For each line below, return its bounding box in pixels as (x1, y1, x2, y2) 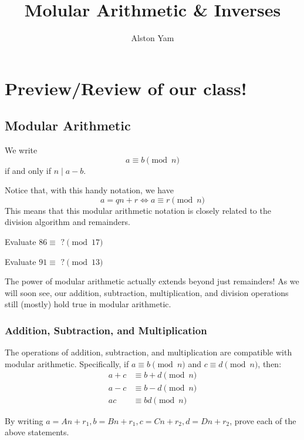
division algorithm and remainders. (5, 216, 130, 228)
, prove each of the (229, 414, 296, 426)
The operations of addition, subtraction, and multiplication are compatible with (5, 346, 292, 358)
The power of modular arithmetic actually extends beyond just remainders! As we (5, 275, 299, 287)
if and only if (5, 164, 51, 176)
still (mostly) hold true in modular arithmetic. (5, 298, 171, 310)
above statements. (5, 426, 69, 438)
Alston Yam (131, 32, 174, 44)
